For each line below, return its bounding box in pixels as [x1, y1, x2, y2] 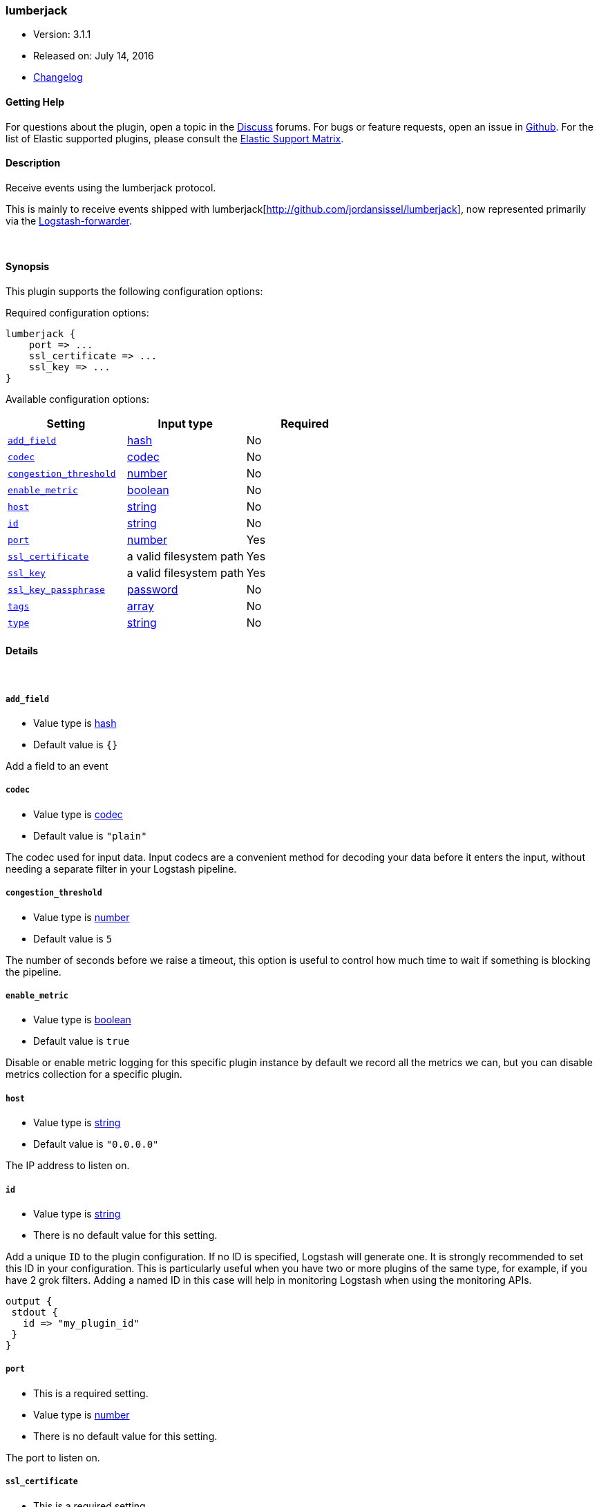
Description [6, 157, 61, 169]
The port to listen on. [6, 1451, 100, 1463]
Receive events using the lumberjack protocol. [6, 181, 216, 193]
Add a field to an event [6, 760, 108, 773]
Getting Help [6, 95, 65, 108]
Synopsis [6, 260, 50, 273]
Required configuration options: [6, 307, 149, 319]
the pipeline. [6, 965, 61, 978]
